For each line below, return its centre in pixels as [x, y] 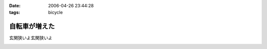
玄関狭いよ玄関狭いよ [31, 38]
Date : [15, 6]
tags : [15, 13]
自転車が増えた [32, 26]
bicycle [55, 13]
